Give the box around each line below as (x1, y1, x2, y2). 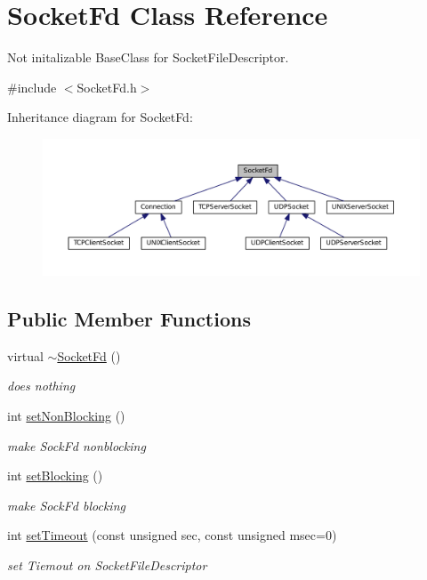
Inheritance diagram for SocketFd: (7, 108, 193, 126)
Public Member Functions (7, 304, 251, 332)
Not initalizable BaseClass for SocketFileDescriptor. (7, 48, 289, 67)
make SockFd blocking (7, 495, 125, 514)
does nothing (7, 376, 76, 395)
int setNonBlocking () (7, 406, 125, 424)
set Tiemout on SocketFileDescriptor (7, 555, 207, 574)
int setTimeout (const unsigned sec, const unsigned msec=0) (7, 526, 337, 544)
